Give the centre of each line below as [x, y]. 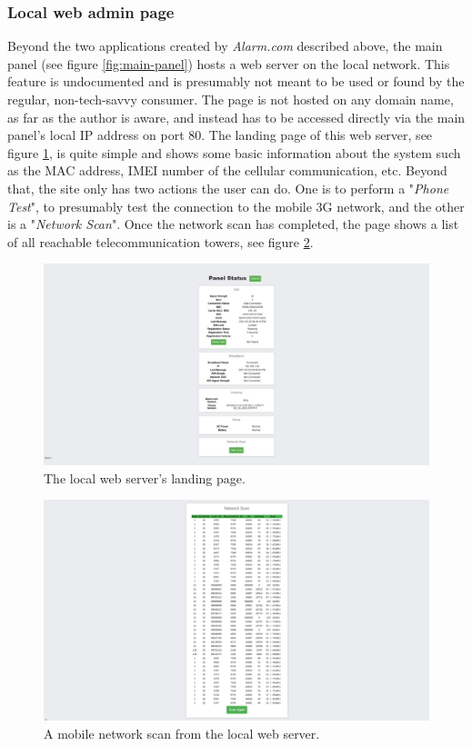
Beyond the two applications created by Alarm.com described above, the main [225, 46]
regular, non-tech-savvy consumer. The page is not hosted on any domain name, [231, 99]
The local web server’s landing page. [145, 477]
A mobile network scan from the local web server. [182, 733]
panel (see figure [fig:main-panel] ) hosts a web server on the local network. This [229, 63]
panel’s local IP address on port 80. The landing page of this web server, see [220, 135]
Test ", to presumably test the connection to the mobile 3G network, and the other [236, 206]
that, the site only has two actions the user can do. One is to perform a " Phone [228, 188]
